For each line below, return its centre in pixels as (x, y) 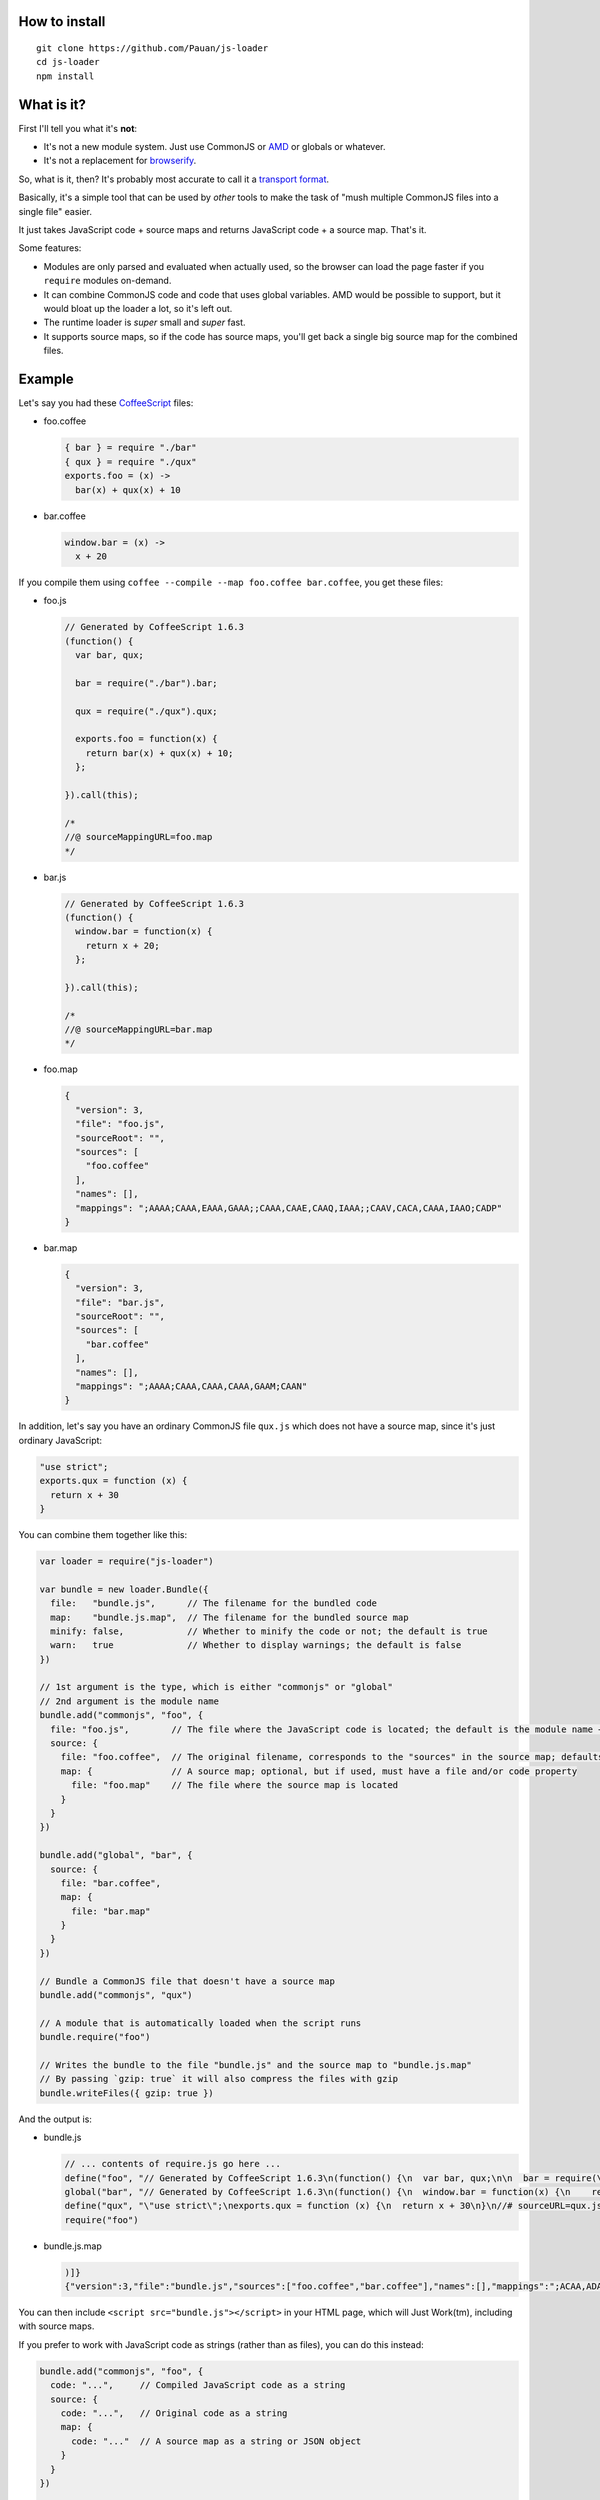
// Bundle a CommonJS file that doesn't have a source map (187, 1981)
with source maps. (56, 2326)
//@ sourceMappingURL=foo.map (138, 837)
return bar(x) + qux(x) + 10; (159, 753)
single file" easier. (55, 211)
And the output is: (55, 2119)
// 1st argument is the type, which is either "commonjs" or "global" (216, 1687)
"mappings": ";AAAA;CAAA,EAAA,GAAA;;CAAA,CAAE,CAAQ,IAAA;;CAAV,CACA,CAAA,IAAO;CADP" (289, 1208)
